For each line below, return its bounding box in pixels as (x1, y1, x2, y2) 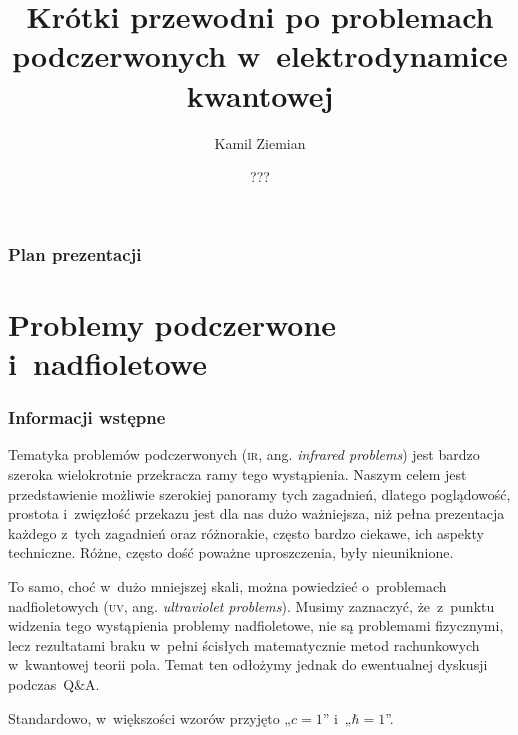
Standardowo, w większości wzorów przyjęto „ (8, 707, 291, 728)
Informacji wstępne (8, 405, 166, 430)
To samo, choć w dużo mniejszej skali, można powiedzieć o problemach (8, 575, 447, 596)
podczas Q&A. (8, 673, 100, 694)
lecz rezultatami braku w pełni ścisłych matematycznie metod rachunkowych (8, 634, 480, 655)
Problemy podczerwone (8, 303, 337, 344)
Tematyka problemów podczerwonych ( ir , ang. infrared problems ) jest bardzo (8, 444, 480, 465)
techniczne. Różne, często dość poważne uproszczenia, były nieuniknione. (8, 542, 454, 563)
